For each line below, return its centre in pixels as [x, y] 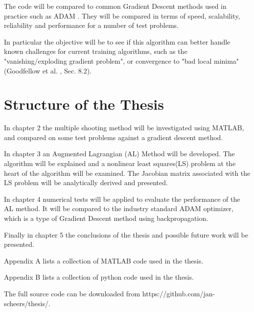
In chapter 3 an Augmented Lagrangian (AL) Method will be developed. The [119, 154]
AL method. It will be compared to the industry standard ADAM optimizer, [119, 208]
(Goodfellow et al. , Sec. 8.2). [48, 70]
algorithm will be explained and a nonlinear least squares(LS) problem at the [120, 163]
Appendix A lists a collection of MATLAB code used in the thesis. [104, 260]
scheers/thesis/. [27, 303]
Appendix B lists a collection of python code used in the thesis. [99, 277]
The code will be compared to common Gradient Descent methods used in [115, 6]
